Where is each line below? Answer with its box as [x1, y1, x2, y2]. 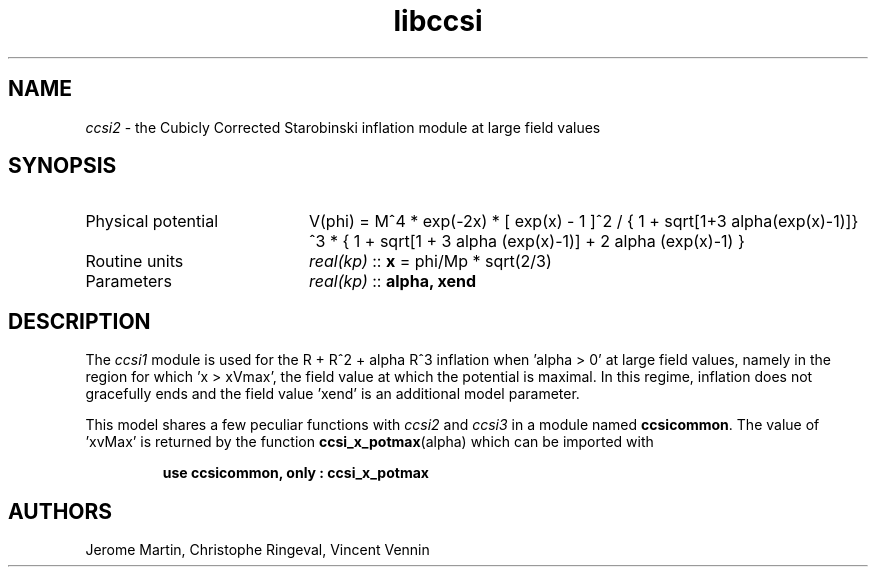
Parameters [85, 271, 172, 292]
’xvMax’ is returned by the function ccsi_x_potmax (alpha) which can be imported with [85, 433, 654, 451]
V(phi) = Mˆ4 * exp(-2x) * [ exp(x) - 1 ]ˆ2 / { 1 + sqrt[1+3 [308, 211, 727, 232]
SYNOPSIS [8, 153, 117, 179]
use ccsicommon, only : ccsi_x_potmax [162, 464, 429, 482]
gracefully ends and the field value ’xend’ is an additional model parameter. [85, 385, 580, 403]
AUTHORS [8, 498, 113, 524]
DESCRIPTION [8, 308, 151, 334]
